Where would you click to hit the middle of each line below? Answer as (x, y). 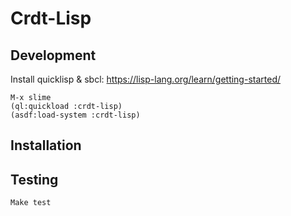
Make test (31, 203)
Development (53, 55)
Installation (46, 145)
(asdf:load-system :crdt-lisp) (75, 115)
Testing (34, 179)
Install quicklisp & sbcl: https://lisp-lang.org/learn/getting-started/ (146, 79)
